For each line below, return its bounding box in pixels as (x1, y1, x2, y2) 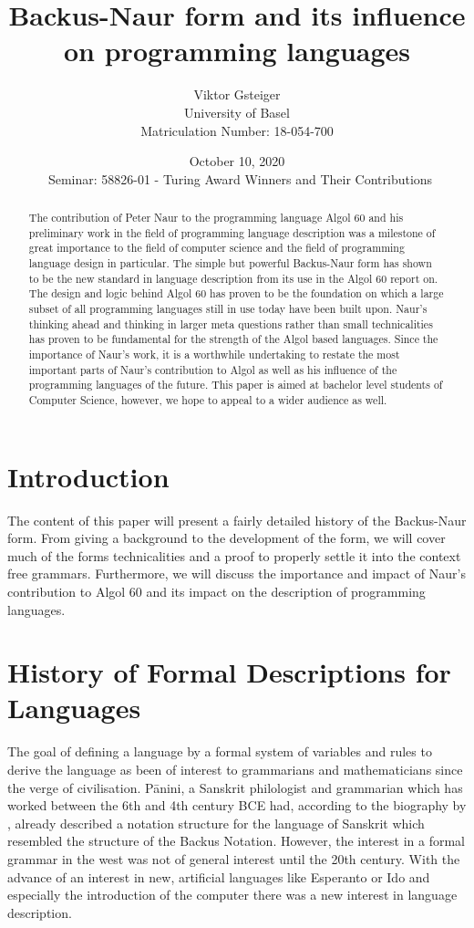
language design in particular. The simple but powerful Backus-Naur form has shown (28, 255, 432, 271)
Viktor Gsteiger (193, 85, 281, 104)
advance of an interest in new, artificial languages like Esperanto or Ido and (7, 867, 430, 886)
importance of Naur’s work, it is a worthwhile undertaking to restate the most (28, 346, 400, 361)
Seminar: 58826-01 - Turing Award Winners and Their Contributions (47, 169, 433, 188)
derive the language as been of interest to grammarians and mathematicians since (7, 760, 463, 779)
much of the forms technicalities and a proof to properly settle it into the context (7, 546, 461, 565)
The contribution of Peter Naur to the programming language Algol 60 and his (28, 210, 404, 225)
